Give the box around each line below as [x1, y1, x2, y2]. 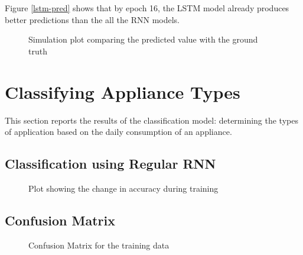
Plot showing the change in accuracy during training [28, 182, 219, 194]
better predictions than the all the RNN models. [5, 13, 180, 25]
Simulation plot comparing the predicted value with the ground [28, 33, 258, 46]
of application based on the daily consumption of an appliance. [5, 125, 232, 138]
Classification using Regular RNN [5, 154, 216, 173]
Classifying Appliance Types [5, 79, 240, 104]
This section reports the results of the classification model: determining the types [5, 114, 298, 126]
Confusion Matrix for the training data [28, 238, 170, 251]
